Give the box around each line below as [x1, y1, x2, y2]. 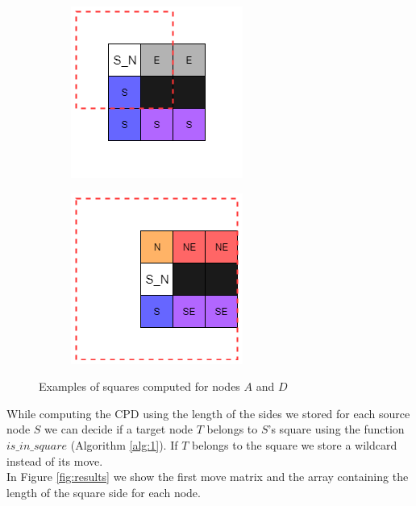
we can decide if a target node [44, 421, 193, 438]
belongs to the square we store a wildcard [191, 436, 397, 453]
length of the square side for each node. [6, 483, 201, 500]
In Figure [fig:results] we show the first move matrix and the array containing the [6, 468, 409, 485]
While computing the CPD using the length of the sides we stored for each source [6, 404, 410, 421]
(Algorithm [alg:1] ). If [70, 436, 178, 453]
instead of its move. [6, 452, 103, 469]
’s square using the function [268, 421, 405, 438]
